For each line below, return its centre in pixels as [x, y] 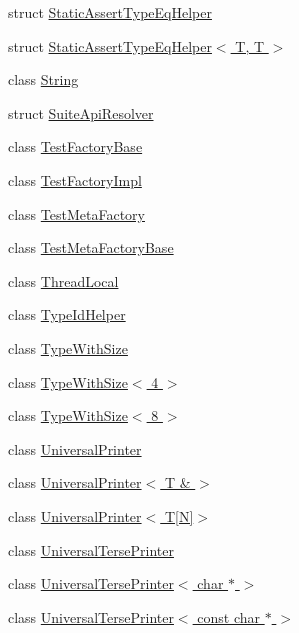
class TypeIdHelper [67, 314]
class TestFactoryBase [75, 146]
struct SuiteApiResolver [81, 112]
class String [43, 79]
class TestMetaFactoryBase [91, 247]
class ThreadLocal [63, 280]
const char [228, 616]
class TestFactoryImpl [75, 179]
